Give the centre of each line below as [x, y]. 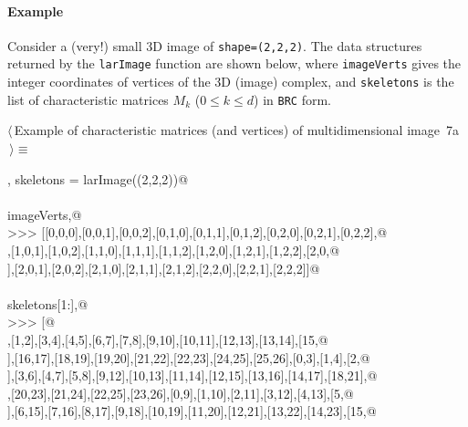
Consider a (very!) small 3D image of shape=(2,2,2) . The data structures [215, 45]
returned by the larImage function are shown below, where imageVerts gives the [234, 63]
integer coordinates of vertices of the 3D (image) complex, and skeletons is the [231, 82]
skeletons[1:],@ [48, 303]
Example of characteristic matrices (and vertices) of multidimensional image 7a [236, 130]
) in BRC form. [292, 99]
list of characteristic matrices [88, 99]
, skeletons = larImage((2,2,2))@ [98, 178]
